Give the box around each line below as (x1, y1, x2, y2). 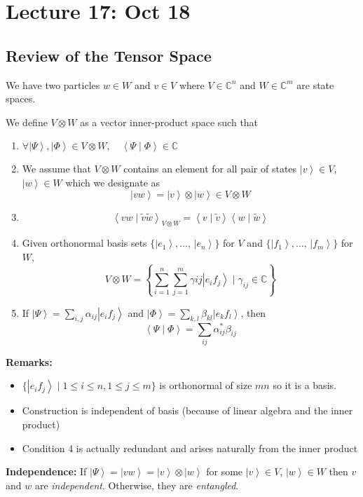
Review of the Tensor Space (6, 44, 212, 66)
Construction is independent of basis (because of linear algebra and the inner (22, 403, 353, 418)
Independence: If (6, 464, 87, 479)
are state (296, 77, 334, 92)
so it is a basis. (273, 378, 336, 393)
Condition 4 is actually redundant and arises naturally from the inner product (22, 440, 358, 455)
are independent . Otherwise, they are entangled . (34, 477, 239, 492)
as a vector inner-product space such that (80, 114, 259, 129)
